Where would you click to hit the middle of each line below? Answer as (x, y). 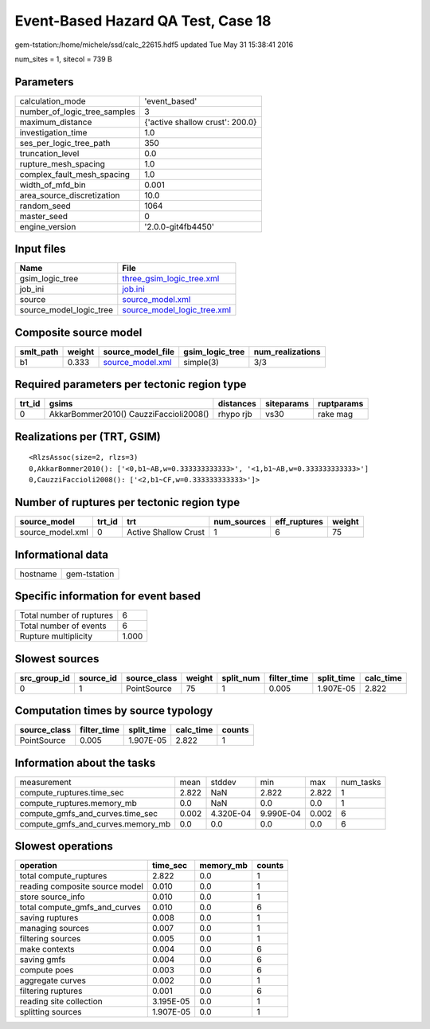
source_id (98, 677)
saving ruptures (49, 918)
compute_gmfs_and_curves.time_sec (89, 813)
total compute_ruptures (63, 876)
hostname (38, 574)
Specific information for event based (108, 597)
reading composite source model (81, 886)
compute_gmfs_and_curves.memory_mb (95, 823)
